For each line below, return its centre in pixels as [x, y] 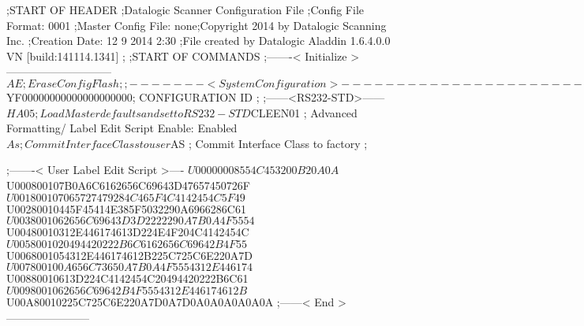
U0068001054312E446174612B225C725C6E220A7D [129, 255]
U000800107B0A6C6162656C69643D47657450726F [128, 185]
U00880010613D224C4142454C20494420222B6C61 [127, 278]
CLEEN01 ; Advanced [304, 112]
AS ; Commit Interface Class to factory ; [269, 143]
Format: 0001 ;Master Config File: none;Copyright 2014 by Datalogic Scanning [197, 25]
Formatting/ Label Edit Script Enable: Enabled [122, 128]
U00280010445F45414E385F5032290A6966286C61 [126, 208]
